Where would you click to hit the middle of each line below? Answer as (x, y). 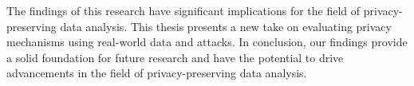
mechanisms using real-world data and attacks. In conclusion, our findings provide (207, 42)
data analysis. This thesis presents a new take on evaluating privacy (226, 26)
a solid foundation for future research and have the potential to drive (175, 57)
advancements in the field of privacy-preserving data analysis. (157, 73)
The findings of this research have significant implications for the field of (183, 10)
